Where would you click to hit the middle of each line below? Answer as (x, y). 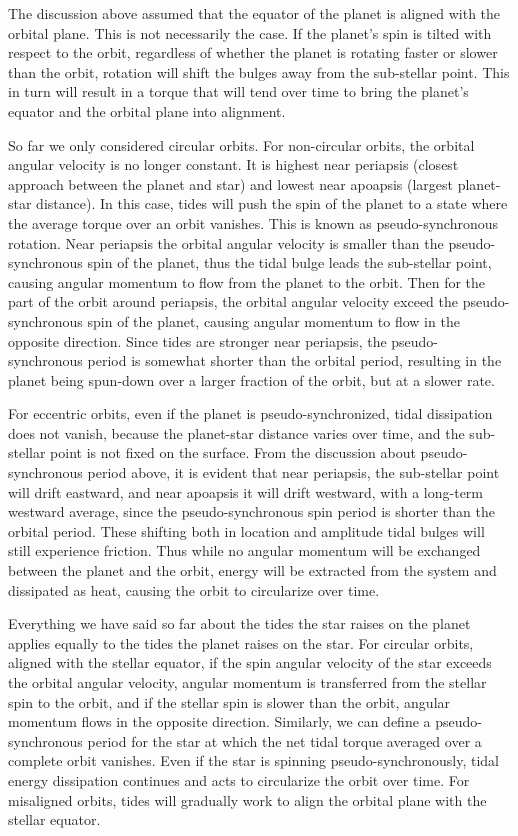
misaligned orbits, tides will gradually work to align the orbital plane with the (247, 799)
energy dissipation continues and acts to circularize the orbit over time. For (239, 779)
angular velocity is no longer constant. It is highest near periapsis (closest (233, 164)
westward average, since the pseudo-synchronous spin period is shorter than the (251, 511)
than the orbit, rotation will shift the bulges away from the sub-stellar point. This (259, 71)
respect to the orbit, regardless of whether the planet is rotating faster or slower (253, 52)
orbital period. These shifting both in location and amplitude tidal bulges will (246, 530)
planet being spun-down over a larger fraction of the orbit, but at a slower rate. (251, 379)
